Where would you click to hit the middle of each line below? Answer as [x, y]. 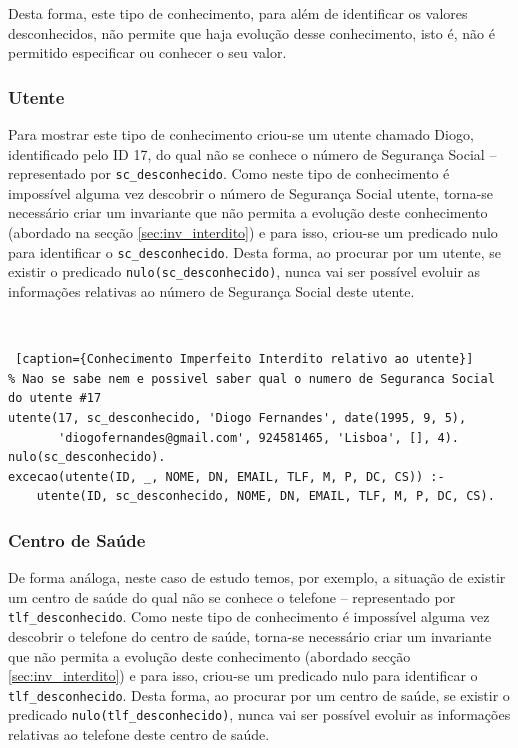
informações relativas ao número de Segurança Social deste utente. [211, 290]
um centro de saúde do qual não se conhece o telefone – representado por [232, 596]
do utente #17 [55, 398]
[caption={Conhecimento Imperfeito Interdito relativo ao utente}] [244, 359]
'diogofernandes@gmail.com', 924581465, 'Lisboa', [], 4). [259, 437]
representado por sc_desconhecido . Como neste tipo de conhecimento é [229, 173]
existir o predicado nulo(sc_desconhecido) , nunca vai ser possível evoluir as [244, 271]
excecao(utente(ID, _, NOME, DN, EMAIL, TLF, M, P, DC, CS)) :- [226, 476]
